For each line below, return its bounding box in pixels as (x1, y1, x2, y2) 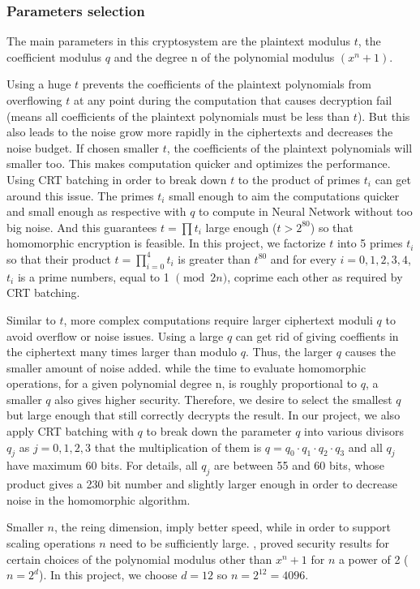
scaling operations (6, 535, 96, 552)
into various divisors (304, 423, 404, 440)
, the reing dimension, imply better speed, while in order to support (54, 518, 392, 535)
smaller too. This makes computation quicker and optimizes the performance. (6, 155, 391, 172)
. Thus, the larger (246, 343, 333, 360)
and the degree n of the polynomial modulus (114, 48, 335, 65)
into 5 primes (336, 234, 403, 252)
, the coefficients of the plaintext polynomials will (166, 139, 413, 156)
